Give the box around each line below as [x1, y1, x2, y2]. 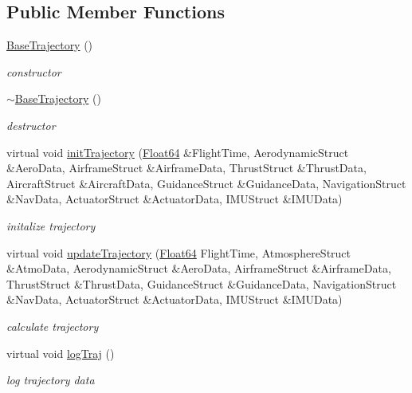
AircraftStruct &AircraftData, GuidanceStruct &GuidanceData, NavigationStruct [6, 175, 406, 191]
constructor [6, 63, 61, 80]
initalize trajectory [6, 217, 96, 234]
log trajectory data [6, 371, 95, 388]
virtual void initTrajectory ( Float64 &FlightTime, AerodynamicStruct [6, 143, 349, 160]
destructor [6, 116, 56, 133]
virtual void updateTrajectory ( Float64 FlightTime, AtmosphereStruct [6, 244, 351, 261]
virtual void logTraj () [6, 344, 115, 361]
